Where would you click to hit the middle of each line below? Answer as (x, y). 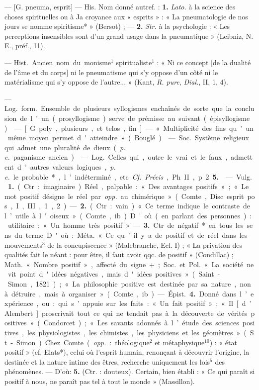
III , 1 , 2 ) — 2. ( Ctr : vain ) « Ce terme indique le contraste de (139, 206)
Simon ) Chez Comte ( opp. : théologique (83, 342)
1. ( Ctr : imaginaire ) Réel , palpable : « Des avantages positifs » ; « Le (129, 186)
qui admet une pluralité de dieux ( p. (65, 147)
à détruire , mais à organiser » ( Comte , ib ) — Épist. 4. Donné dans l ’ (126, 293)
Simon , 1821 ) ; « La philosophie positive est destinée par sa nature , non (129, 284)
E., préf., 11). (25, 46)
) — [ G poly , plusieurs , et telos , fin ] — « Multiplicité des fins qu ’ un (129, 128)
